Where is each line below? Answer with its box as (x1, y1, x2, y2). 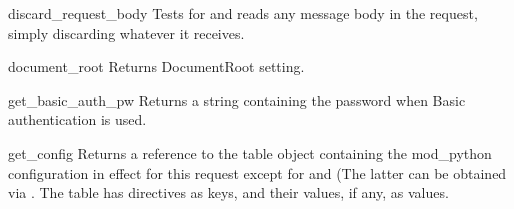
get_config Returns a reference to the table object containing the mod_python (8, 142, 492, 163)
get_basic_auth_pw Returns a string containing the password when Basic (8, 89, 466, 110)
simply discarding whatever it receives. (8, 22, 245, 43)
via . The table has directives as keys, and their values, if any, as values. (8, 182, 449, 203)
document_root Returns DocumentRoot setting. (8, 56, 305, 77)
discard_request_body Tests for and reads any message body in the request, (8, 3, 478, 23)
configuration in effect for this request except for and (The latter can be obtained (8, 162, 507, 183)
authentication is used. (8, 109, 147, 130)
